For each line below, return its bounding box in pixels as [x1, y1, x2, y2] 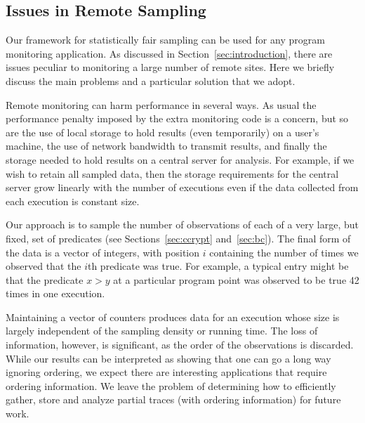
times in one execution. [6, 286, 105, 301]
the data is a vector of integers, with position [6, 245, 200, 259]
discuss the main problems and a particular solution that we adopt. [6, 73, 296, 88]
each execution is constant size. [6, 193, 140, 208]
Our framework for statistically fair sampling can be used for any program [6, 32, 325, 47]
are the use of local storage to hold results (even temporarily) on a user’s [6, 124, 319, 139]
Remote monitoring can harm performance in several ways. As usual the [6, 97, 317, 112]
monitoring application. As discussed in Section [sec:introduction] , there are [6, 46, 333, 60]
